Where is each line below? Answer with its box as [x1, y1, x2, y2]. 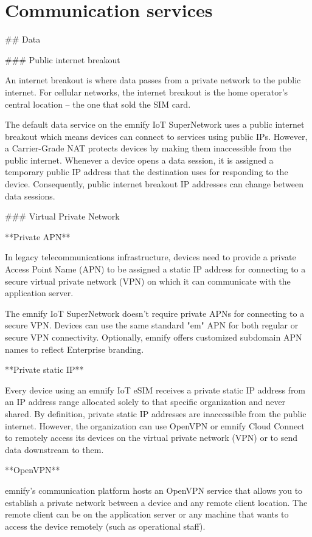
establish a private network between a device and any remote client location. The [5, 496, 308, 508]
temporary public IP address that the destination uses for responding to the [5, 165, 288, 178]
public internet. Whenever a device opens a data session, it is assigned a [5, 153, 274, 166]
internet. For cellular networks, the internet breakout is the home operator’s [5, 85, 288, 98]
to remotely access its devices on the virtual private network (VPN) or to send [5, 431, 297, 444]
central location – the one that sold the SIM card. [5, 97, 191, 110]
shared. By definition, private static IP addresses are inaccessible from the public [5, 407, 307, 420]
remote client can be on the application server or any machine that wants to [5, 508, 289, 521]
